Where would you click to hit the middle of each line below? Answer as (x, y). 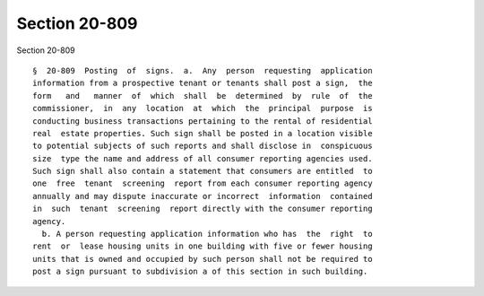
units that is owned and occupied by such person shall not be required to (203, 259)
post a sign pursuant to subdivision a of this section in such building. (200, 272)
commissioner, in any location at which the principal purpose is (203, 109)
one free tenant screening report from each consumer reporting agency (203, 183)
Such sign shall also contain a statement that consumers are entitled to (203, 171)
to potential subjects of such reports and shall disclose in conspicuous (203, 146)
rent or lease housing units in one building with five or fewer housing (203, 246)
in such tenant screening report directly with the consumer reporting (203, 209)
